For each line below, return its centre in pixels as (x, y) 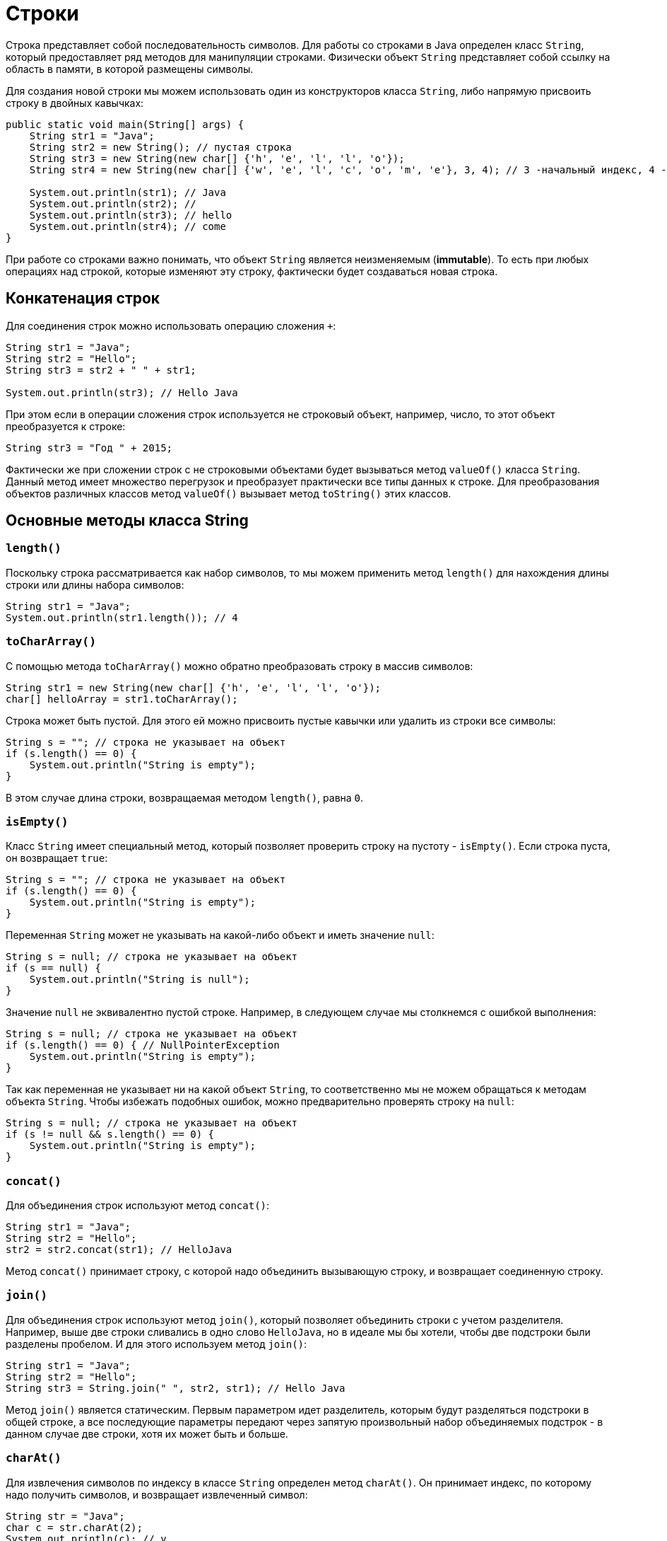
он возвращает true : (57, 858)
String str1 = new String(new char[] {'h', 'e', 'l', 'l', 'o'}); (194, 687)
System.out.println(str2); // (113, 203)
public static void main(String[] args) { (125, 124)
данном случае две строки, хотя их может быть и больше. (147, 1433)
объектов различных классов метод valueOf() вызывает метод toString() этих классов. (229, 493)
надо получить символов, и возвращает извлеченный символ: (157, 1494)
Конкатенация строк (83, 299)
